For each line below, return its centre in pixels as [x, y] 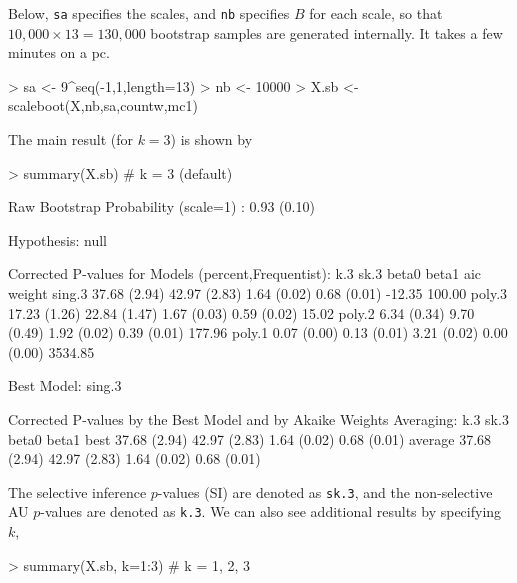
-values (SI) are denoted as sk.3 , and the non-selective [325, 491]
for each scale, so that [376, 13]
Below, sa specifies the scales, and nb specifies [149, 13]
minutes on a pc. [59, 52]
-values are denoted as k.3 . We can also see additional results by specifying [271, 511]
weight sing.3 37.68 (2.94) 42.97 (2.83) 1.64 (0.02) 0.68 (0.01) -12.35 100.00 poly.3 [258, 293]
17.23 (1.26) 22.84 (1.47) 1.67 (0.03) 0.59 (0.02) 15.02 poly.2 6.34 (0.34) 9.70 [241, 312]
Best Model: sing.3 [65, 385]
